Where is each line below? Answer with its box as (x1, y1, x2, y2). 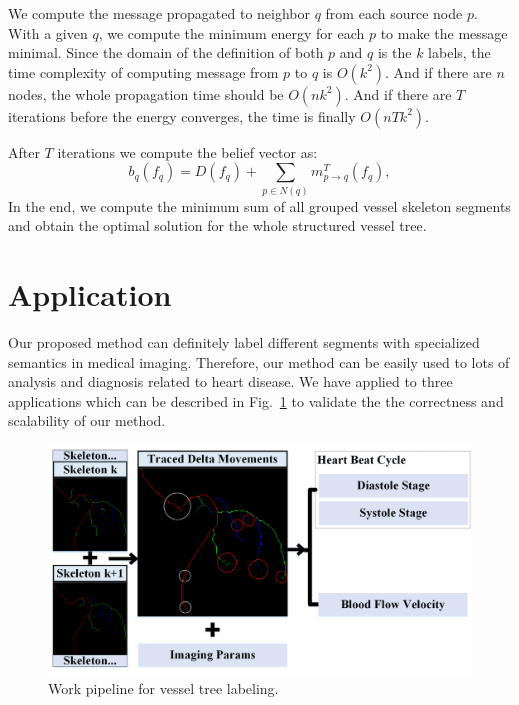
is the (377, 42, 412, 63)
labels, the (428, 42, 491, 63)
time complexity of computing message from (8, 61, 279, 82)
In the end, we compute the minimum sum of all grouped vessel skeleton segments (8, 195, 511, 216)
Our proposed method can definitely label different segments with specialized (8, 332, 480, 353)
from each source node (325, 3, 463, 23)
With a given (8, 22, 88, 43)
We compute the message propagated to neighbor (8, 3, 310, 23)
